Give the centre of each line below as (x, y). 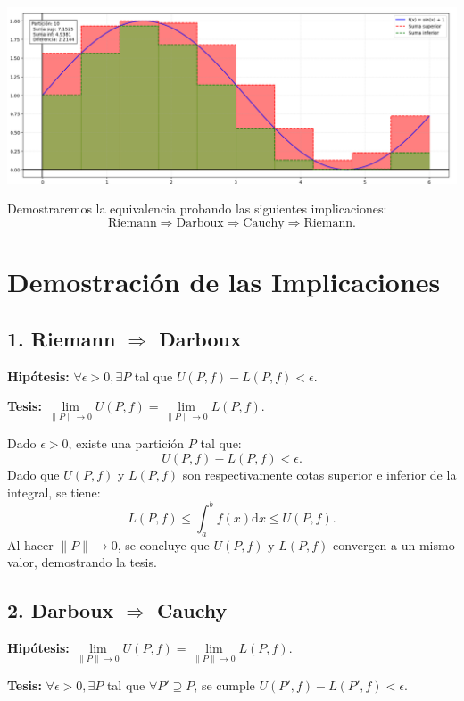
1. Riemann (62, 338)
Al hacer (30, 544)
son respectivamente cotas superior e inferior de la (319, 475)
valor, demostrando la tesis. (82, 562)
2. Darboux (61, 610)
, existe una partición (126, 443)
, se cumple (224, 685)
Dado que (33, 475)
